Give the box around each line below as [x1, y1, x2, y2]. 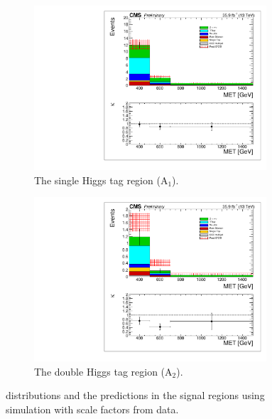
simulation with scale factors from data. [6, 401, 179, 416]
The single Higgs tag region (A [34, 172, 168, 187]
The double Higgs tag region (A [34, 364, 173, 378]
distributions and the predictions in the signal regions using [6, 388, 265, 403]
